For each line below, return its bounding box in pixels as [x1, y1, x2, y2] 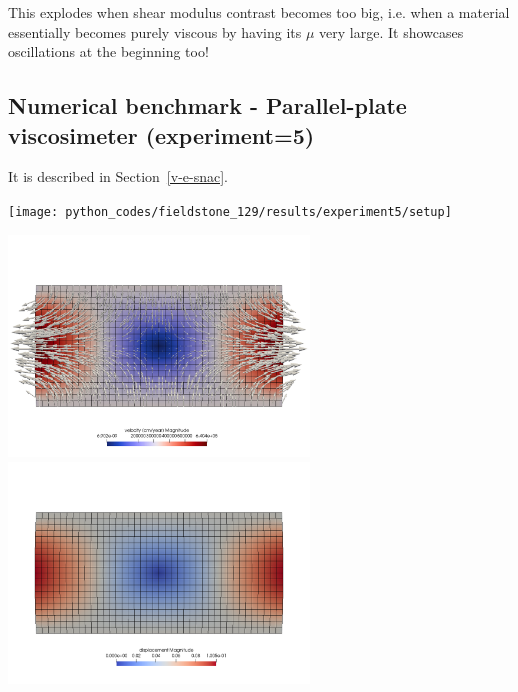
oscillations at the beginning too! [8, 41, 209, 62]
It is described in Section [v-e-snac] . [8, 166, 228, 187]
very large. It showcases [319, 21, 464, 42]
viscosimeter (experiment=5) [8, 119, 315, 150]
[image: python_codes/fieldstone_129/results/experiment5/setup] [8, 204, 452, 219]
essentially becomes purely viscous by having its [8, 21, 302, 42]
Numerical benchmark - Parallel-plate [8, 90, 407, 121]
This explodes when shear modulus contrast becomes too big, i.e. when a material [8, 2, 510, 22]
